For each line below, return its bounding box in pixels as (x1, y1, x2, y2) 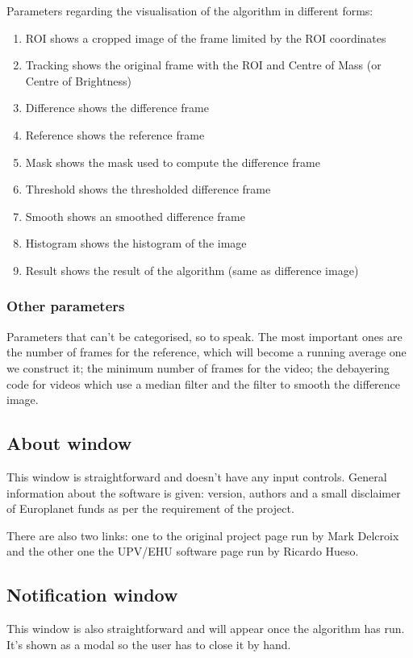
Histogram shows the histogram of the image (25, 235, 247, 252)
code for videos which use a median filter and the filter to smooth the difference (6, 375, 401, 392)
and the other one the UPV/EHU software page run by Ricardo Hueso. (6, 543, 359, 560)
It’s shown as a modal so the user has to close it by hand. (6, 635, 291, 652)
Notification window (6, 582, 178, 607)
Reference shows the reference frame (25, 126, 205, 143)
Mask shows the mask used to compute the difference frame (25, 153, 320, 170)
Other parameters (6, 296, 125, 316)
